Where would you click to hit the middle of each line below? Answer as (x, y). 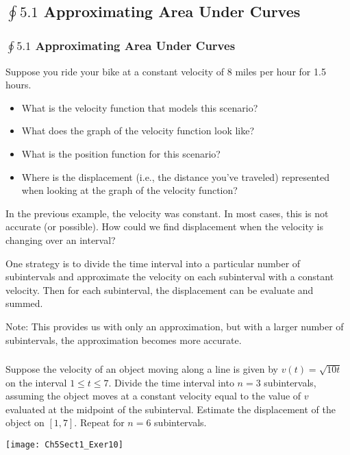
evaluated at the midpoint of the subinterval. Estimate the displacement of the (171, 409)
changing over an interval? (61, 240)
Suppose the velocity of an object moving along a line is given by (142, 369)
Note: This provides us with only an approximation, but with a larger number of (175, 326)
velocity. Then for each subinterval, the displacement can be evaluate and (160, 290)
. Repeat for (99, 422)
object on (25, 422)
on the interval (36, 382)
